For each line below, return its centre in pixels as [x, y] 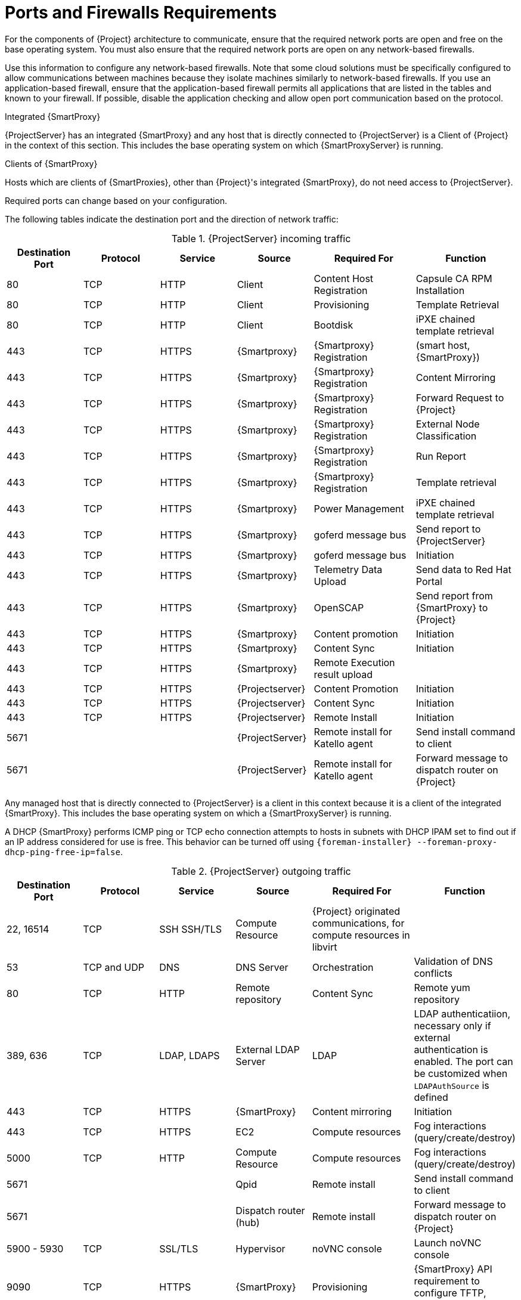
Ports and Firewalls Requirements [141, 13]
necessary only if [452, 1025]
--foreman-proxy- [457, 842]
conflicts [433, 973]
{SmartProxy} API [453, 1269]
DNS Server [262, 967]
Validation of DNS [453, 961]
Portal [429, 581]
